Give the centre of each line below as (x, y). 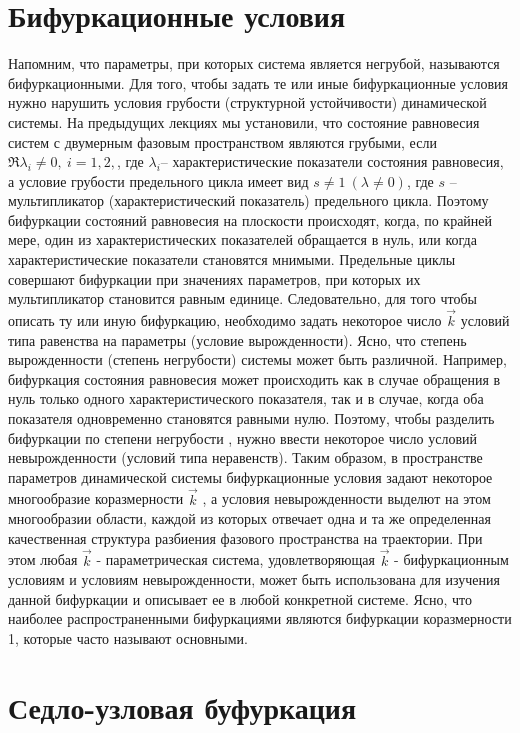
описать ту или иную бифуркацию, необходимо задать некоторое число (225, 320)
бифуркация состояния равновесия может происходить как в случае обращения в (254, 378)
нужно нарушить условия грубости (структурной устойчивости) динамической (247, 102)
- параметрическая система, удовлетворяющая (235, 559)
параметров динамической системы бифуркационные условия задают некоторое (250, 476)
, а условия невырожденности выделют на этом (346, 498)
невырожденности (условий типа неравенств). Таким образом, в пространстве (245, 457)
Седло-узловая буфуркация (182, 706)
